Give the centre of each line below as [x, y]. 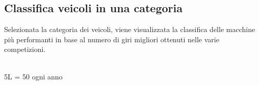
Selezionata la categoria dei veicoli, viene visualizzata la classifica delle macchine [130, 29]
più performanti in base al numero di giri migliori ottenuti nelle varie [112, 39]
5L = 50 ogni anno [33, 76]
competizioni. [25, 49]
